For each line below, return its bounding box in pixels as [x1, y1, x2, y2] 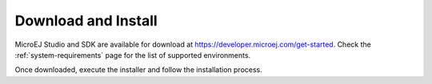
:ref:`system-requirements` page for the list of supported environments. [14, 50, 251, 59]
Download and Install [14, 12, 158, 29]
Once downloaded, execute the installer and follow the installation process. [14, 65, 263, 74]
